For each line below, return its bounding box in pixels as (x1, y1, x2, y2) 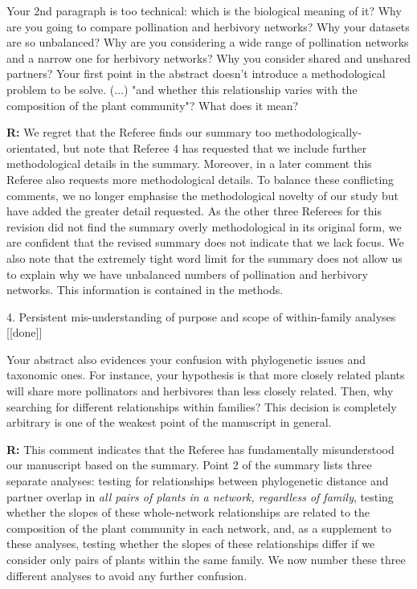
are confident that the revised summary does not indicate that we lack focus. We (6, 234, 404, 251)
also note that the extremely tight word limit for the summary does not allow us (6, 249, 403, 266)
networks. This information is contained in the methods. (6, 281, 284, 298)
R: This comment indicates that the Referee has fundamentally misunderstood (6, 440, 395, 457)
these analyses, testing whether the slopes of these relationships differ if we (6, 535, 375, 552)
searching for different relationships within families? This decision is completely (6, 398, 397, 415)
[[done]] (6, 324, 43, 341)
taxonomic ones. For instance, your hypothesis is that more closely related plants (6, 366, 405, 383)
